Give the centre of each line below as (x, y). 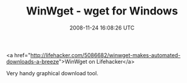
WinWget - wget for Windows (102, 11)
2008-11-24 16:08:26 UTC (102, 28)
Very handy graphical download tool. (52, 73)
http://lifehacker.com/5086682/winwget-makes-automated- (105, 55)
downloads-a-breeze (33, 61)
